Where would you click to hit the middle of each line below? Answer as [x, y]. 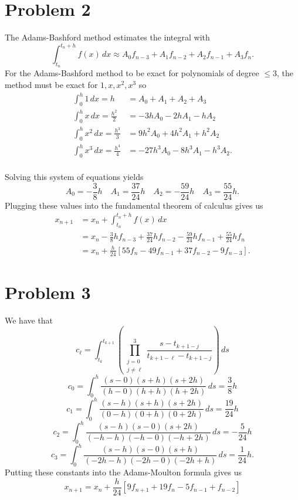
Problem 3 [48, 292]
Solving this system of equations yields [74, 176]
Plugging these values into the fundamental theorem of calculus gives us [134, 205]
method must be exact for [51, 85]
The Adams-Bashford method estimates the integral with [107, 37]
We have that [29, 320]
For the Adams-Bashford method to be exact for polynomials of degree [132, 73]
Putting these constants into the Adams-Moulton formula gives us [123, 472]
